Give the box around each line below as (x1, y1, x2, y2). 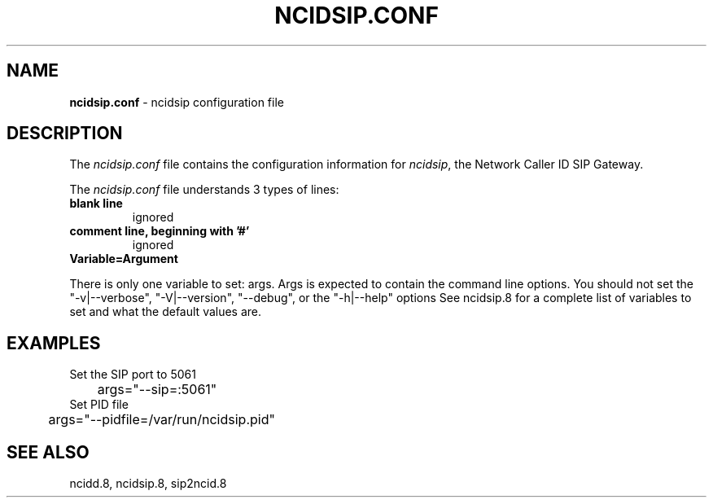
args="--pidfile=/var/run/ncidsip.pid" (48, 411, 275, 428)
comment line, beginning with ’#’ (69, 224, 250, 239)
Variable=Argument (69, 252, 178, 266)
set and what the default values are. (69, 305, 262, 319)
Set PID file (69, 397, 129, 412)
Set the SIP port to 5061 (69, 367, 196, 382)
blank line (69, 196, 123, 211)
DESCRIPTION (7, 123, 123, 144)
